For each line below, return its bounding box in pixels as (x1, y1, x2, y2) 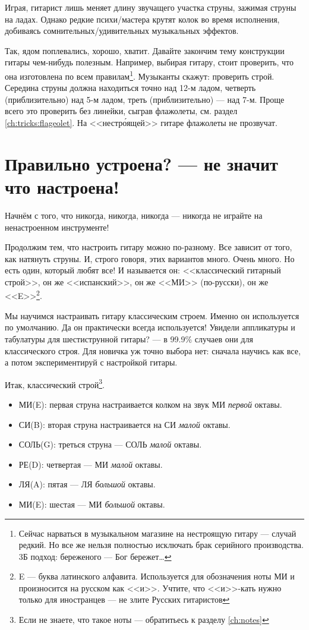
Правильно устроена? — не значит (5, 151, 278, 175)
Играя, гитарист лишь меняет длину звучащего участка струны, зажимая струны (5, 1, 297, 13)
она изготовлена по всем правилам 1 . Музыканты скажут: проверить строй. (5, 68, 275, 82)
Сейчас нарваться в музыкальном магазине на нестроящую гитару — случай (18, 527, 297, 539)
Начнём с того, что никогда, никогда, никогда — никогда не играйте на (5, 209, 263, 221)
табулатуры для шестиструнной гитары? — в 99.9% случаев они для (5, 332, 253, 345)
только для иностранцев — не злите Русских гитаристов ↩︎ (18, 593, 230, 606)
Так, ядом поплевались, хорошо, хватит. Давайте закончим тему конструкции (5, 44, 285, 56)
